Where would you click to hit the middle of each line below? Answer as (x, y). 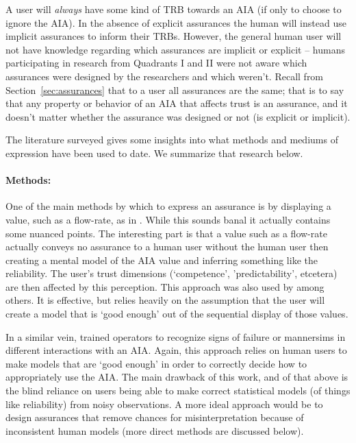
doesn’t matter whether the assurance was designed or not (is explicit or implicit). (178, 116)
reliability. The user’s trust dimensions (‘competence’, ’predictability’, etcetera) (171, 273)
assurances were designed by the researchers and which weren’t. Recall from (165, 76)
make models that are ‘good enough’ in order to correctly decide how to (156, 363)
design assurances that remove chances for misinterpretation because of (155, 417)
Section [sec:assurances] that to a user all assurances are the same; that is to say (175, 89)
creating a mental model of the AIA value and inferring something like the (162, 260)
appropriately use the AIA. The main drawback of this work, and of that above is (177, 377)
